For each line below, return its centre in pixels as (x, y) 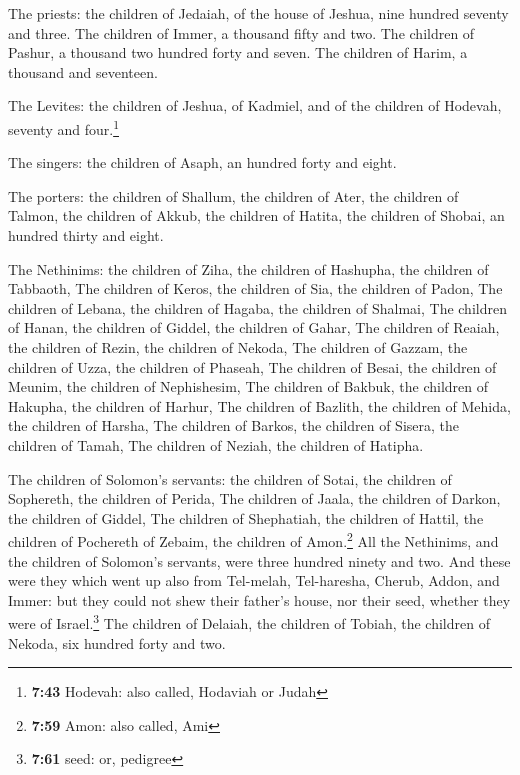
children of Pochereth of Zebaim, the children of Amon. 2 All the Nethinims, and (253, 539)
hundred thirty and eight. (86, 235)
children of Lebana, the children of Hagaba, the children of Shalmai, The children (257, 307)
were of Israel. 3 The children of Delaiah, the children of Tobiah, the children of (249, 621)
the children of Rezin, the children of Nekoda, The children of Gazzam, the (238, 346)
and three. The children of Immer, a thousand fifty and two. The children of (241, 32)
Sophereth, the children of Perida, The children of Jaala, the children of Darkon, (254, 498)
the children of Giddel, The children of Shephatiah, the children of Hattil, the (246, 517)
